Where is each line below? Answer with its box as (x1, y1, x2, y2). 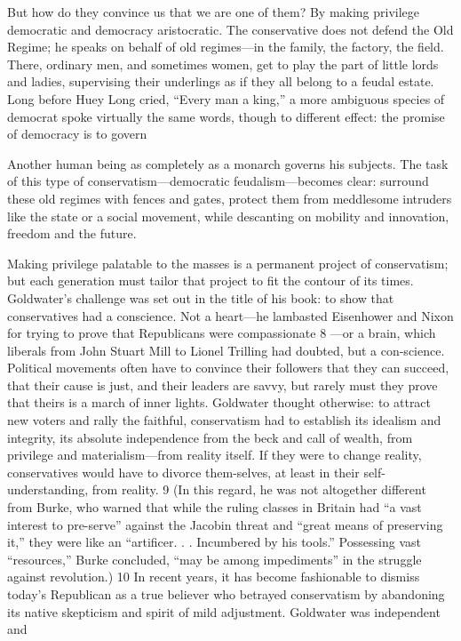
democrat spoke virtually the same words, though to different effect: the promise (7, 107, 445, 125)
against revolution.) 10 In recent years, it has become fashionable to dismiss (7, 567, 420, 586)
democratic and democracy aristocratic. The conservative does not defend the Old (7, 20, 454, 38)
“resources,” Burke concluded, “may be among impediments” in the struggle (7, 549, 422, 568)
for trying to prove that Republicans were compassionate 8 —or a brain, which (7, 324, 436, 342)
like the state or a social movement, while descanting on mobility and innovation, (7, 206, 449, 225)
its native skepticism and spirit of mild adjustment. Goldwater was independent (7, 602, 441, 621)
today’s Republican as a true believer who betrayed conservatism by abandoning (7, 585, 445, 603)
